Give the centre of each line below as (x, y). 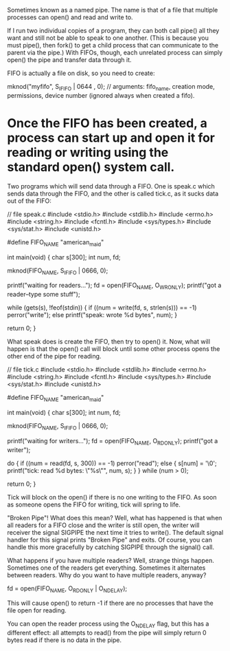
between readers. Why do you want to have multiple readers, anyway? (107, 575)
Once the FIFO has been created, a (107, 123)
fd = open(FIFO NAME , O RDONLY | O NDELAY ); (67, 589)
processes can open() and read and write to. (70, 17)
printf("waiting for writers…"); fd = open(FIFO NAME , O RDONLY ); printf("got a (113, 441)
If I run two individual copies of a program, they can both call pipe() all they (113, 31)
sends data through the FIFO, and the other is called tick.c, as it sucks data (113, 193)
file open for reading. (37, 610)
